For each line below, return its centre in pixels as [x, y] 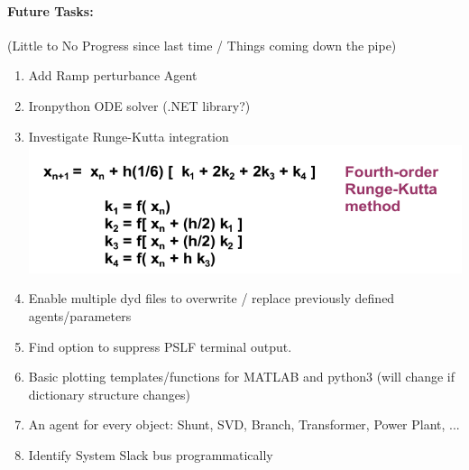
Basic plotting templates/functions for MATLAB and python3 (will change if [242, 377]
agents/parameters [80, 316]
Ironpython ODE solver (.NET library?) [139, 105]
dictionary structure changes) [109, 394]
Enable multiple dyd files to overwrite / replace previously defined [212, 298]
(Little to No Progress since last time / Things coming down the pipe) [202, 45]
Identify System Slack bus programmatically [151, 455]
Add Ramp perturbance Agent [113, 75]
